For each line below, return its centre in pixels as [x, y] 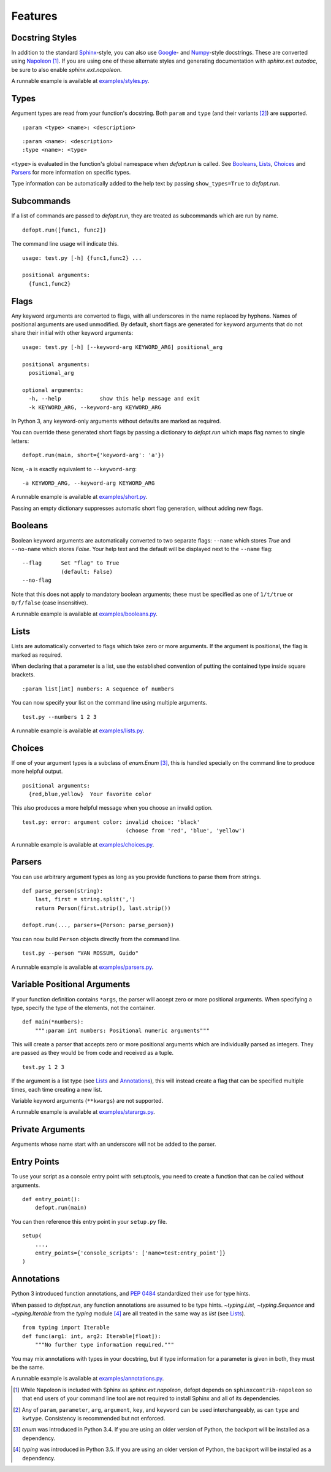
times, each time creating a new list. [57, 1089]
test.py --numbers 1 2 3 [59, 717]
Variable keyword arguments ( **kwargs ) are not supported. [87, 1101]
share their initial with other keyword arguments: [72, 333]
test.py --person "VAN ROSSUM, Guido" [81, 953]
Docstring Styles [44, 38]
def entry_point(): [51, 1199]
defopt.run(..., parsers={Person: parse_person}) [98, 925]
